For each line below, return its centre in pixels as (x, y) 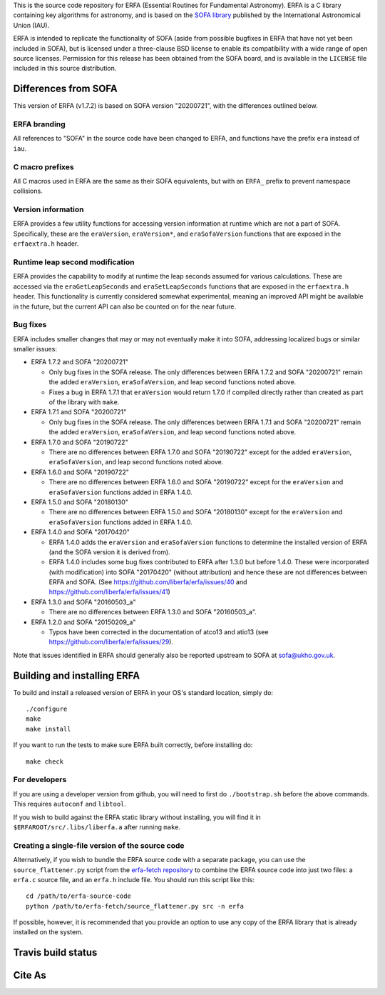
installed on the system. (48, 932)
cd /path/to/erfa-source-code (79, 896)
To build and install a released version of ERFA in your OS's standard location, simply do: (143, 692)
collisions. (28, 191)
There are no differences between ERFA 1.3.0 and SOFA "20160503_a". (153, 612)
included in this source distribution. (65, 69)
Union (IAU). (31, 25)
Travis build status (55, 952)
